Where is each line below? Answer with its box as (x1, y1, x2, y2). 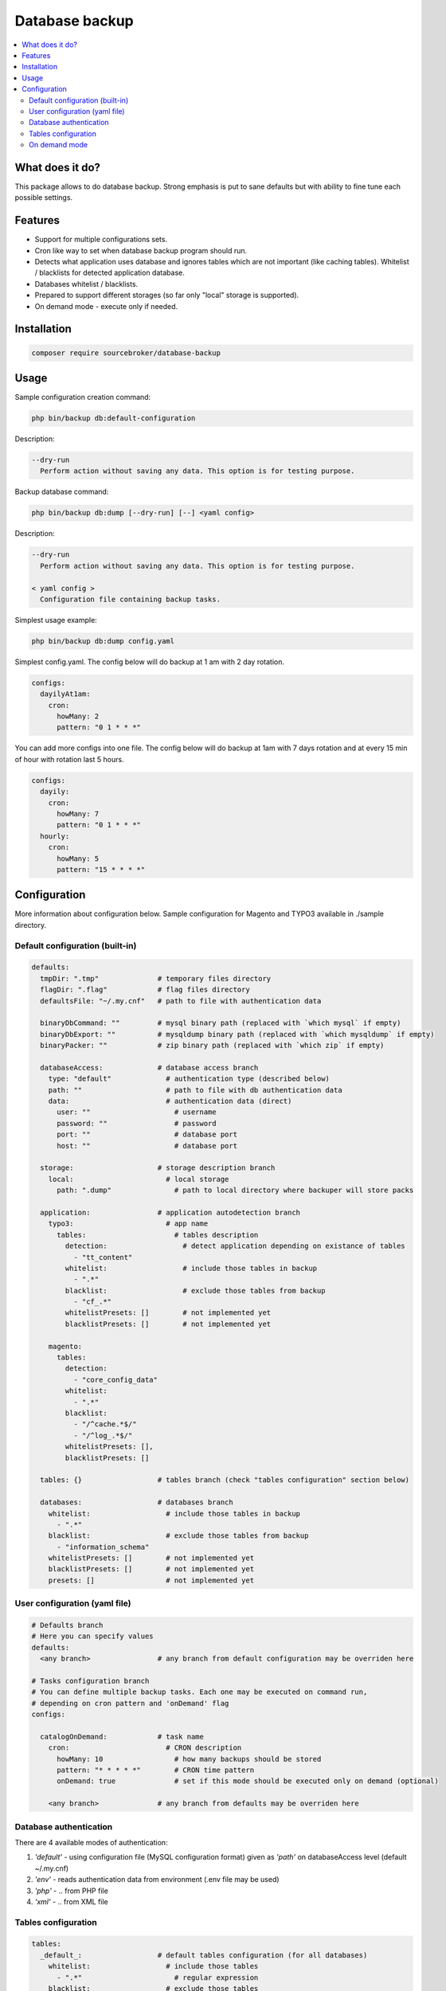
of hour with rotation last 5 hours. (14, 754, 124, 764)
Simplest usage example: (14, 615, 97, 624)
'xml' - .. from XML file (34, 1896, 109, 1907)
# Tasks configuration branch (31, 1676, 150, 1685)
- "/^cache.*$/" (72, 1420, 137, 1429)
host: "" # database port (57, 1141, 238, 1150)
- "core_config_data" (72, 1375, 158, 1384)
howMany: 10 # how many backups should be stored (57, 1754, 322, 1763)
